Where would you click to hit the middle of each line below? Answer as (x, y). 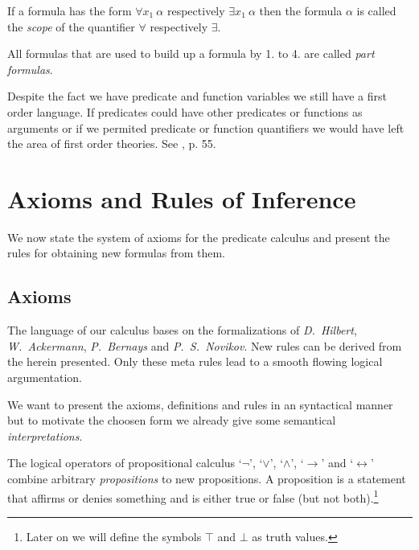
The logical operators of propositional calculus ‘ (125, 463)
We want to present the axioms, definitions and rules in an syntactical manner (200, 404)
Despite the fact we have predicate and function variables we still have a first (197, 96)
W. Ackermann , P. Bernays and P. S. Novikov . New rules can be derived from (205, 345)
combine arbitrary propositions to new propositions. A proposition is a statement (207, 479)
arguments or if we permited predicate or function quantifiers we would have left (206, 127)
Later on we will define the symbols (114, 536)
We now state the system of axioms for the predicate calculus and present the (199, 237)
